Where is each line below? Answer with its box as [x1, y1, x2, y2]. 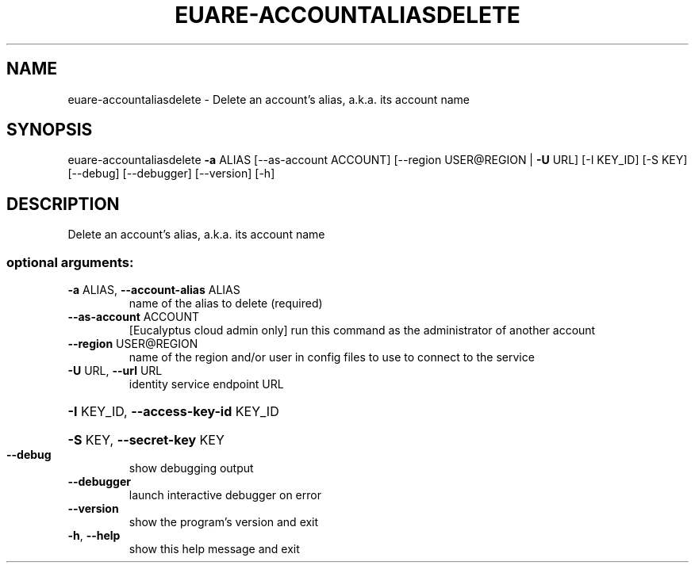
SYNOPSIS [6, 120, 93, 140]
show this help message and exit [129, 542, 300, 556]
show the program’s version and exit [129, 515, 319, 529]
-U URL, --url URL [67, 364, 163, 378]
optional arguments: [6, 254, 134, 270]
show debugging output [129, 461, 254, 475]
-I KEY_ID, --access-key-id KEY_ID [67, 403, 279, 420]
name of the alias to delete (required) [129, 296, 323, 311]
